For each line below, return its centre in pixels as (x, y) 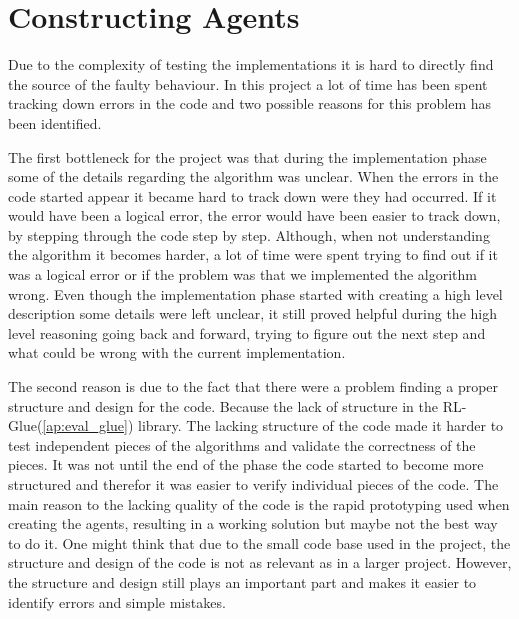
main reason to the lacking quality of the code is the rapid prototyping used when (259, 503)
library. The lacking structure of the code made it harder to (321, 425)
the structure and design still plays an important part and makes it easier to (242, 581)
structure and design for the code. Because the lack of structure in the (223, 405)
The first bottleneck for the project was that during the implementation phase (247, 156)
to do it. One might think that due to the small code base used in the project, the (259, 542)
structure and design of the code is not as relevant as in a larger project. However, (260, 562)
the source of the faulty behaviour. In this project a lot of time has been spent (248, 83)
